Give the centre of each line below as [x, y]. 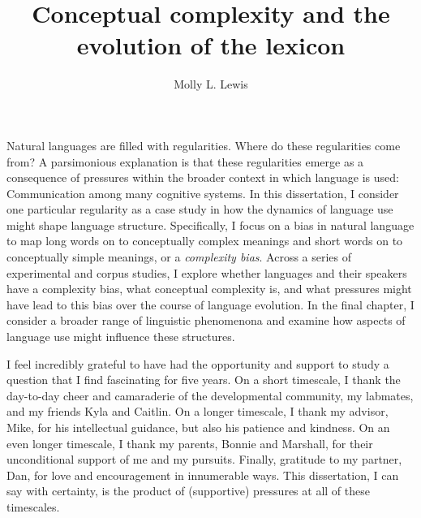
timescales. [33, 506]
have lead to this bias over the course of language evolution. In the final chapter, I [210, 304]
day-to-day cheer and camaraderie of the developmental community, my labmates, [210, 395]
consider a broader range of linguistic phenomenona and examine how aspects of [206, 320]
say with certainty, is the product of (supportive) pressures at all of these [188, 491]
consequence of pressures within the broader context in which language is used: [203, 177]
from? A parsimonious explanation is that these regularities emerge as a [185, 161]
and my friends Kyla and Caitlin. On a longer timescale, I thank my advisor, [198, 411]
